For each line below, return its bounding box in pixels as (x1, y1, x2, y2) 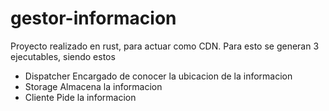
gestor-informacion (10, 7, 177, 30)
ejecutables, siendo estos (10, 50, 116, 62)
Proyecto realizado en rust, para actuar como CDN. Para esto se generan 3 (10, 40, 320, 52)
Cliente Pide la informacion (24, 91, 137, 103)
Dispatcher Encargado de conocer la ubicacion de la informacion (24, 70, 293, 82)
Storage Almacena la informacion (24, 80, 163, 92)
